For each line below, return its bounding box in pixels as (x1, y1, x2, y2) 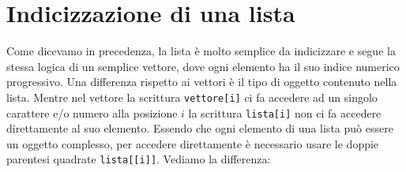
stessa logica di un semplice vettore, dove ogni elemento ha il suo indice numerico (6, 58, 400, 74)
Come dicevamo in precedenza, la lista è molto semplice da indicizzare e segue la (6, 43, 396, 59)
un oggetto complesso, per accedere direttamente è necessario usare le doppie (6, 135, 379, 151)
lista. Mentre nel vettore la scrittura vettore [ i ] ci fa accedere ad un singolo (6, 88, 378, 105)
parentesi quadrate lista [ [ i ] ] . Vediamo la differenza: (6, 151, 271, 167)
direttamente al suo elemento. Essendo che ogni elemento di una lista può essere (6, 120, 393, 136)
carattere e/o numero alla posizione (6, 104, 178, 121)
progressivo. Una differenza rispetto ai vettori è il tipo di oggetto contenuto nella (6, 73, 397, 90)
